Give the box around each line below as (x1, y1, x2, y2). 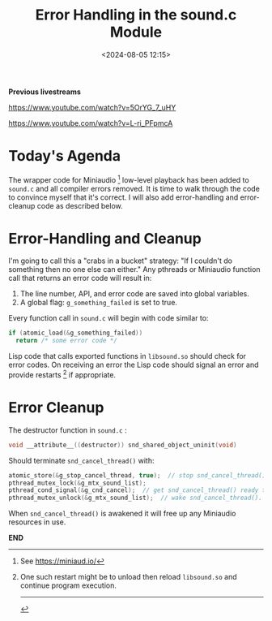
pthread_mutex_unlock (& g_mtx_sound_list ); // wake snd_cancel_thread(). (8, 494, 263, 502)
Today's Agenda (8, 147, 121, 166)
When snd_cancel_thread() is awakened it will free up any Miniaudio (8, 509, 236, 519)
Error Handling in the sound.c (35, 6, 237, 24)
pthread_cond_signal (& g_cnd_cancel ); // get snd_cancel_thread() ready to (8, 486, 270, 494)
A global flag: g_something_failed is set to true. (19, 298, 178, 308)
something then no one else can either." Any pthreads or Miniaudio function (8, 265, 261, 274)
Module (109, 23, 163, 41)
